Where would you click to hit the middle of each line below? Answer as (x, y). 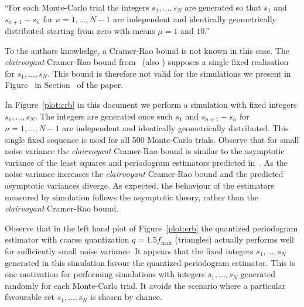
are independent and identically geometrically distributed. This (175, 128)
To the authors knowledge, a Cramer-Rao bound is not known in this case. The (147, 50)
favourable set (30, 297)
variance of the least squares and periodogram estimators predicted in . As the (146, 162)
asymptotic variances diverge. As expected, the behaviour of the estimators (139, 185)
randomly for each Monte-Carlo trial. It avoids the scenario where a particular (145, 285)
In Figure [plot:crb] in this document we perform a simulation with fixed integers (151, 105)
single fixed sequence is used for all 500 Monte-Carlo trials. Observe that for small (152, 139)
